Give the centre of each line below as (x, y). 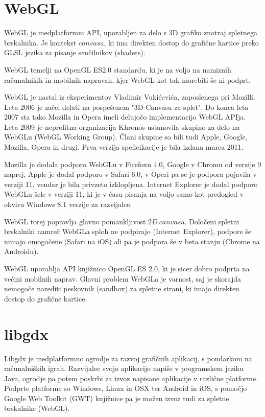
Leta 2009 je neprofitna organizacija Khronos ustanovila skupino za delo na (122, 126)
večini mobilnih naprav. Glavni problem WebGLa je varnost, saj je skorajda (123, 278)
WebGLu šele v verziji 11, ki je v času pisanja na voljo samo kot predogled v (124, 194)
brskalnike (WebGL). (37, 408)
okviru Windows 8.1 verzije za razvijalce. (68, 204)
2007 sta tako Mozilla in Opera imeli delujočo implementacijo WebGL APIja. (125, 117)
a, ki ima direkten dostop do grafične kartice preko (179, 42)
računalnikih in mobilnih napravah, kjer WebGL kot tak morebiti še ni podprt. (127, 79)
